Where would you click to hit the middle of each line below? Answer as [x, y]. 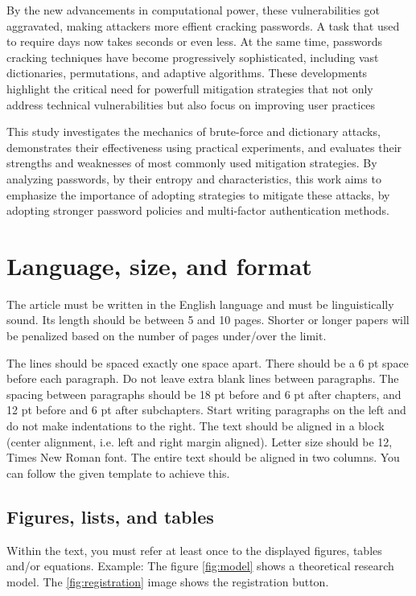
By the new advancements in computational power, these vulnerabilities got [194, 10]
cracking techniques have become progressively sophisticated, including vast [193, 57]
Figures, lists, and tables [110, 516]
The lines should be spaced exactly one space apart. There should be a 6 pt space [208, 362]
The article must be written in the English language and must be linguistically [200, 304]
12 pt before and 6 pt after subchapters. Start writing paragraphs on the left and [206, 410]
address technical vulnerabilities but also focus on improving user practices [191, 104]
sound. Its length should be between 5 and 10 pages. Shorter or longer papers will [208, 320]
